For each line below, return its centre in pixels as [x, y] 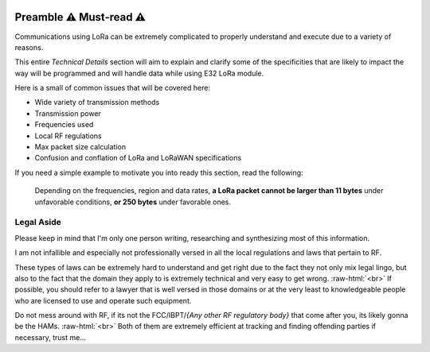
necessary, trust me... [51, 337]
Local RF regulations [68, 136]
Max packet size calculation [80, 147]
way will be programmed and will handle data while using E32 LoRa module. [139, 73]
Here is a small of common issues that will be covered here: [113, 88]
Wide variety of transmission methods [97, 103]
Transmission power [68, 113]
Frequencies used [64, 125]
